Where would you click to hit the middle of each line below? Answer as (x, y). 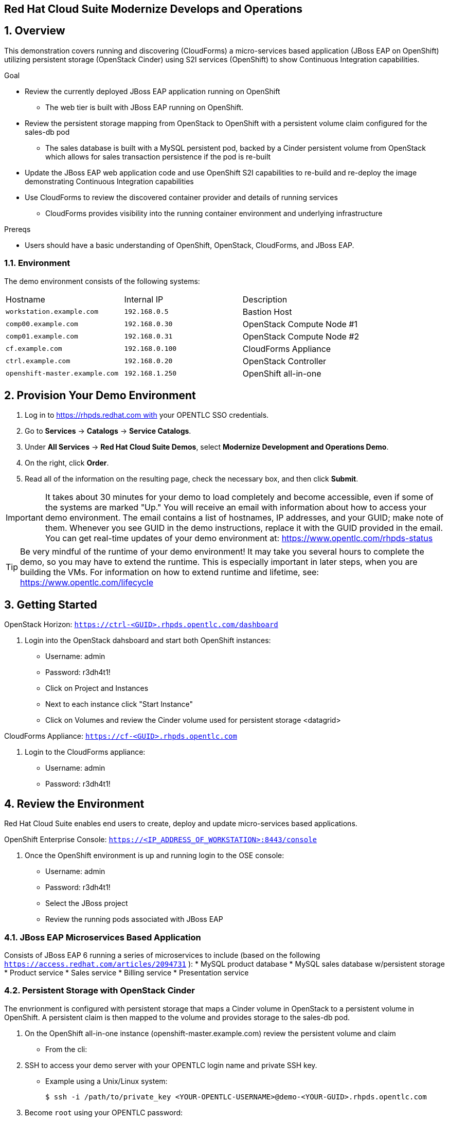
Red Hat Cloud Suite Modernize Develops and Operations (153, 9)
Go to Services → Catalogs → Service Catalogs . (108, 431)
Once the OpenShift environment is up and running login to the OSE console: (155, 856)
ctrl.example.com (38, 361)
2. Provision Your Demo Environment (100, 396)
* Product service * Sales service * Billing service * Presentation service (127, 972)
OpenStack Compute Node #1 (300, 324)
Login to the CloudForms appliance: (85, 752)
